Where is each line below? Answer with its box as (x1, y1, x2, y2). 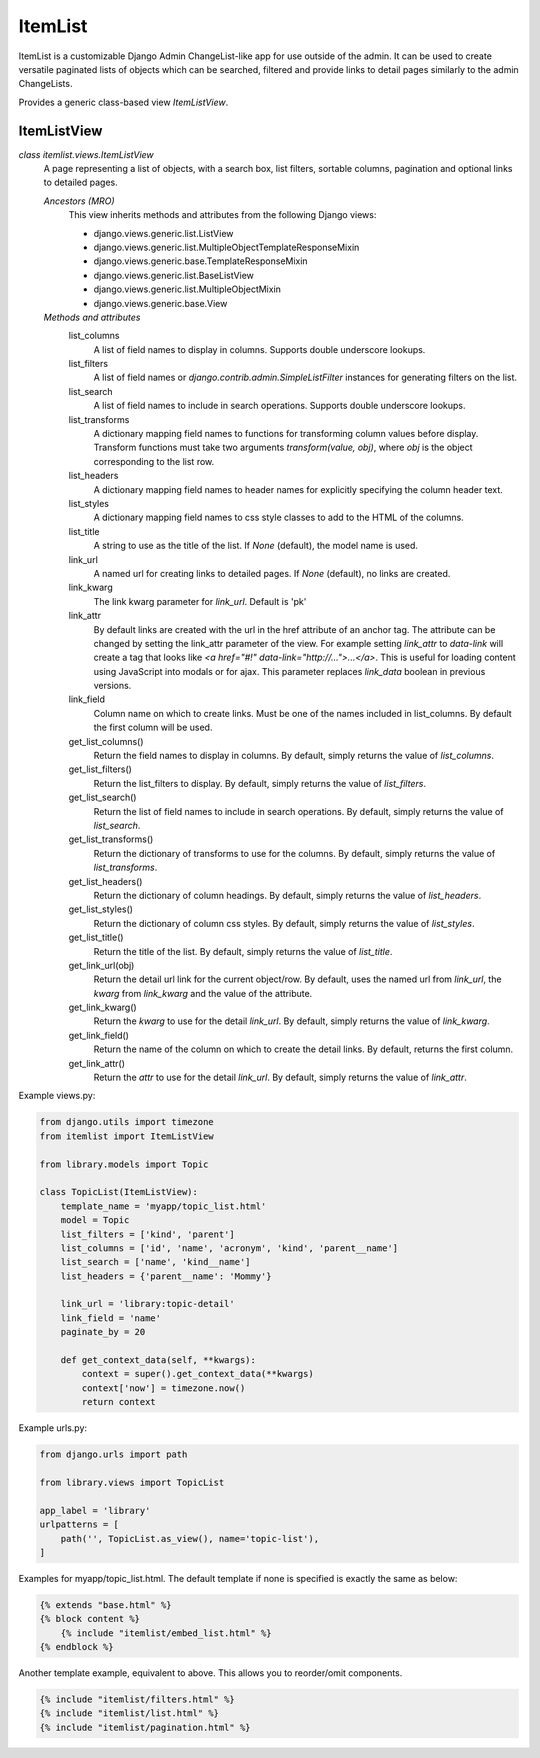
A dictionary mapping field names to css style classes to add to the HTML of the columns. (93, 511, 464, 524)
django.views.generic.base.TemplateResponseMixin (93, 255, 309, 267)
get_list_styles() (68, 903, 134, 915)
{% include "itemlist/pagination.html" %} (39, 1721, 251, 1733)
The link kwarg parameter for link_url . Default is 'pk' (93, 595, 307, 607)
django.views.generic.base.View (93, 297, 228, 309)
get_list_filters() (68, 763, 132, 775)
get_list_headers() (68, 875, 143, 887)
